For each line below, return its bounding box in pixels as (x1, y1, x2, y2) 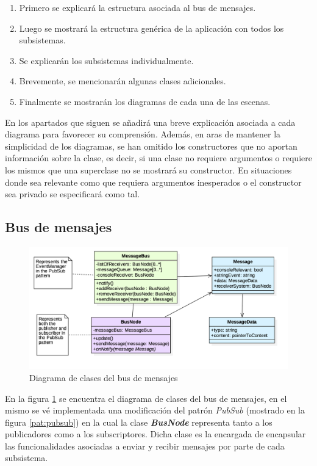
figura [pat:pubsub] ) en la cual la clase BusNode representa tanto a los (5, 415, 272, 428)
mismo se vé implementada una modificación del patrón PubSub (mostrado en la (5, 404, 305, 417)
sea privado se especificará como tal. (5, 187, 140, 200)
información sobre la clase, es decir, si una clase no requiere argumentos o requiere (5, 151, 312, 164)
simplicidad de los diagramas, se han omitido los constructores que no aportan (5, 139, 297, 152)
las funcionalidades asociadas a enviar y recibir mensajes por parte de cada (5, 439, 285, 452)
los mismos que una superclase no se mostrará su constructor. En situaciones (5, 163, 292, 176)
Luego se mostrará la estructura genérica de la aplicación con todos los (19, 21, 284, 34)
